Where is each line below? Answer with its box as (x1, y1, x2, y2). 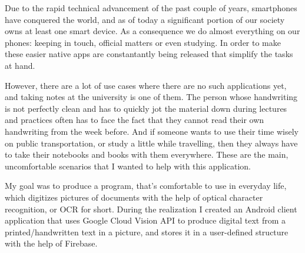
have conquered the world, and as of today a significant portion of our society (5, 13, 285, 25)
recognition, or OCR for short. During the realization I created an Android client (5, 202, 297, 215)
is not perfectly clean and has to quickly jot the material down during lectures (5, 102, 287, 114)
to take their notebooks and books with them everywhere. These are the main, (5, 148, 289, 161)
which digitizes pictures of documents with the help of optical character (5, 191, 263, 203)
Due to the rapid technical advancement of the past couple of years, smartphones (5, 2, 297, 14)
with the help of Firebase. (5, 237, 98, 249)
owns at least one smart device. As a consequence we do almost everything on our (5, 25, 300, 37)
